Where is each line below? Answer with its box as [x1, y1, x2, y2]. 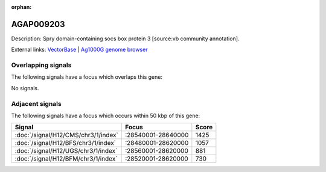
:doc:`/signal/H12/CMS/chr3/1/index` [14, 131, 119, 140]
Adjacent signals [11, 99, 62, 108]
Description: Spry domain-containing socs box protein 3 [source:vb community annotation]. [11, 35, 240, 42]
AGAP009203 [11, 19, 66, 29]
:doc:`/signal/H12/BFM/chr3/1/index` [14, 155, 118, 163]
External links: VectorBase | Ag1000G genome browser [11, 46, 148, 54]
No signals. [11, 84, 39, 91]
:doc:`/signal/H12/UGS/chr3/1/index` [14, 147, 118, 155]
